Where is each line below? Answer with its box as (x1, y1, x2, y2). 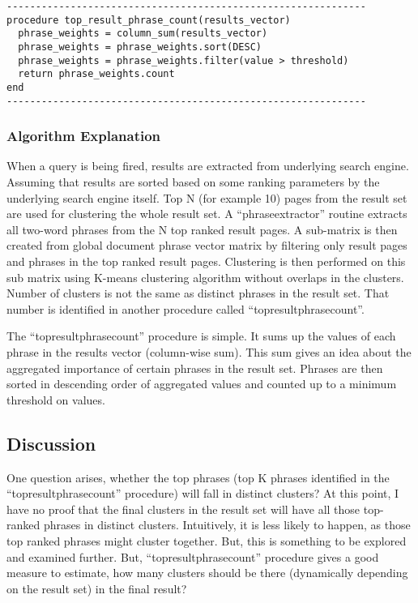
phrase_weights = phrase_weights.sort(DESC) (18, 41, 262, 53)
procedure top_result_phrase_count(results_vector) (6, 14, 291, 26)
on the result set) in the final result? (6, 579, 187, 597)
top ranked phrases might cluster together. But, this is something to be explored (6, 532, 407, 549)
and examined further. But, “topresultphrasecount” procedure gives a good (6, 548, 379, 565)
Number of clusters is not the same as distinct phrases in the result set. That (6, 284, 390, 301)
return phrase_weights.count (18, 68, 175, 80)
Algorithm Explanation (6, 126, 161, 146)
